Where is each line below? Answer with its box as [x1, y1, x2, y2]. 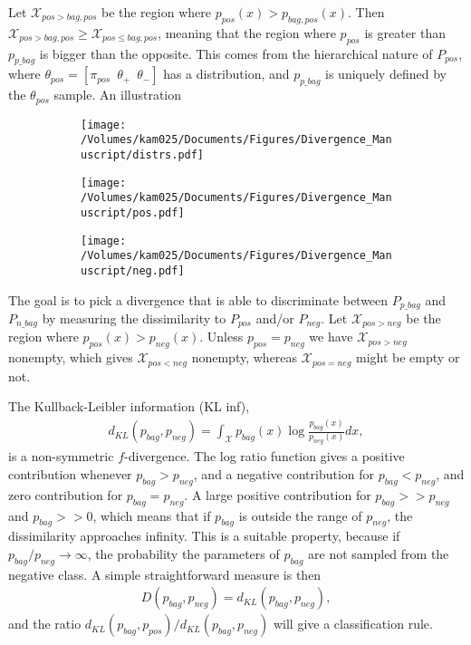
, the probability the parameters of [87, 544, 280, 563]
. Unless [199, 327, 244, 346]
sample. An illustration [53, 85, 182, 104]
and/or [255, 309, 294, 327]
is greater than [364, 23, 447, 42]
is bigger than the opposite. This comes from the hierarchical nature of [39, 43, 433, 63]
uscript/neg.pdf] [81, 264, 185, 277]
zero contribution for [8, 485, 123, 504]
